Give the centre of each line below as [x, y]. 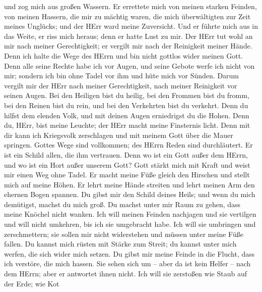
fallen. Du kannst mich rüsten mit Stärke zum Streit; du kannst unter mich [120, 244]
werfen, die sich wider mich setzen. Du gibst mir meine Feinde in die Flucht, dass [129, 253]
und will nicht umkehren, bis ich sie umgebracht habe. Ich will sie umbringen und [130, 224]
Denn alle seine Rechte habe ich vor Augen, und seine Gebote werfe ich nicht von [129, 65]
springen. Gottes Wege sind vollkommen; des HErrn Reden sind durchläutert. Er [128, 145]
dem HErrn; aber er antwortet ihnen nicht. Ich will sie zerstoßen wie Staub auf [126, 274]
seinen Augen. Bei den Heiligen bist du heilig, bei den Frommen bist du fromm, [127, 95]
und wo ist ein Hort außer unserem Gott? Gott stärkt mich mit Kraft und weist [127, 164]
